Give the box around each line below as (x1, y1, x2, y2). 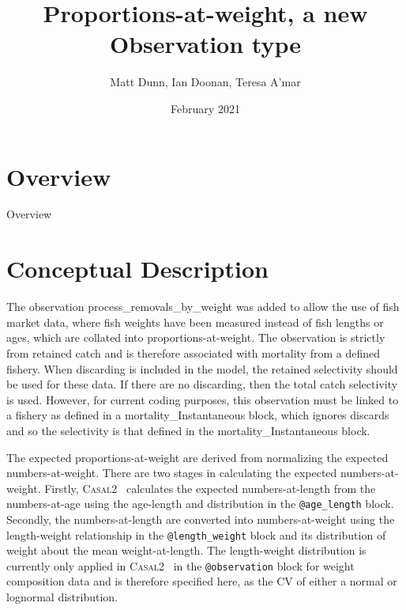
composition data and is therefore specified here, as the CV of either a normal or (6, 573, 397, 589)
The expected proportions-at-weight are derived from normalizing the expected (6, 449, 389, 465)
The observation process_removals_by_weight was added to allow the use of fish (6, 298, 400, 315)
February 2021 (171, 100, 240, 116)
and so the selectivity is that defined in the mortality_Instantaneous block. (6, 422, 370, 438)
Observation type (109, 28, 301, 60)
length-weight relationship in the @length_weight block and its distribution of (6, 526, 386, 543)
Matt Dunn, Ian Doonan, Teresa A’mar (110, 74, 301, 90)
